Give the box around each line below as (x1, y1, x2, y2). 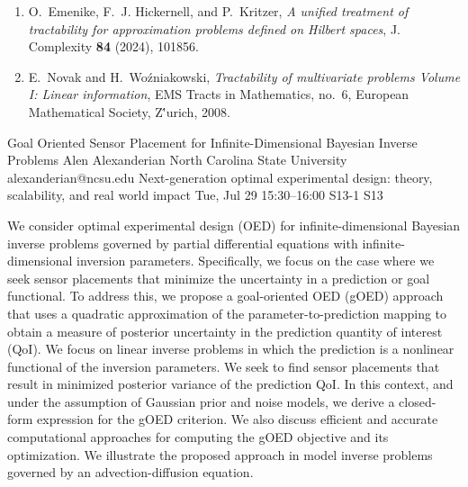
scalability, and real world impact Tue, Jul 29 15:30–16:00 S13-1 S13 (7, 185, 383, 204)
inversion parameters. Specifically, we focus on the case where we (76, 251, 435, 270)
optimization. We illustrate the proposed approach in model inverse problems (7, 445, 433, 464)
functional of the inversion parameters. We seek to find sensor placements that (7, 356, 440, 375)
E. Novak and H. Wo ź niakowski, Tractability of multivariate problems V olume (28, 67, 461, 86)
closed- (399, 392, 436, 410)
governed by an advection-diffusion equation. (7, 463, 254, 482)
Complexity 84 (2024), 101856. (28, 37, 199, 56)
